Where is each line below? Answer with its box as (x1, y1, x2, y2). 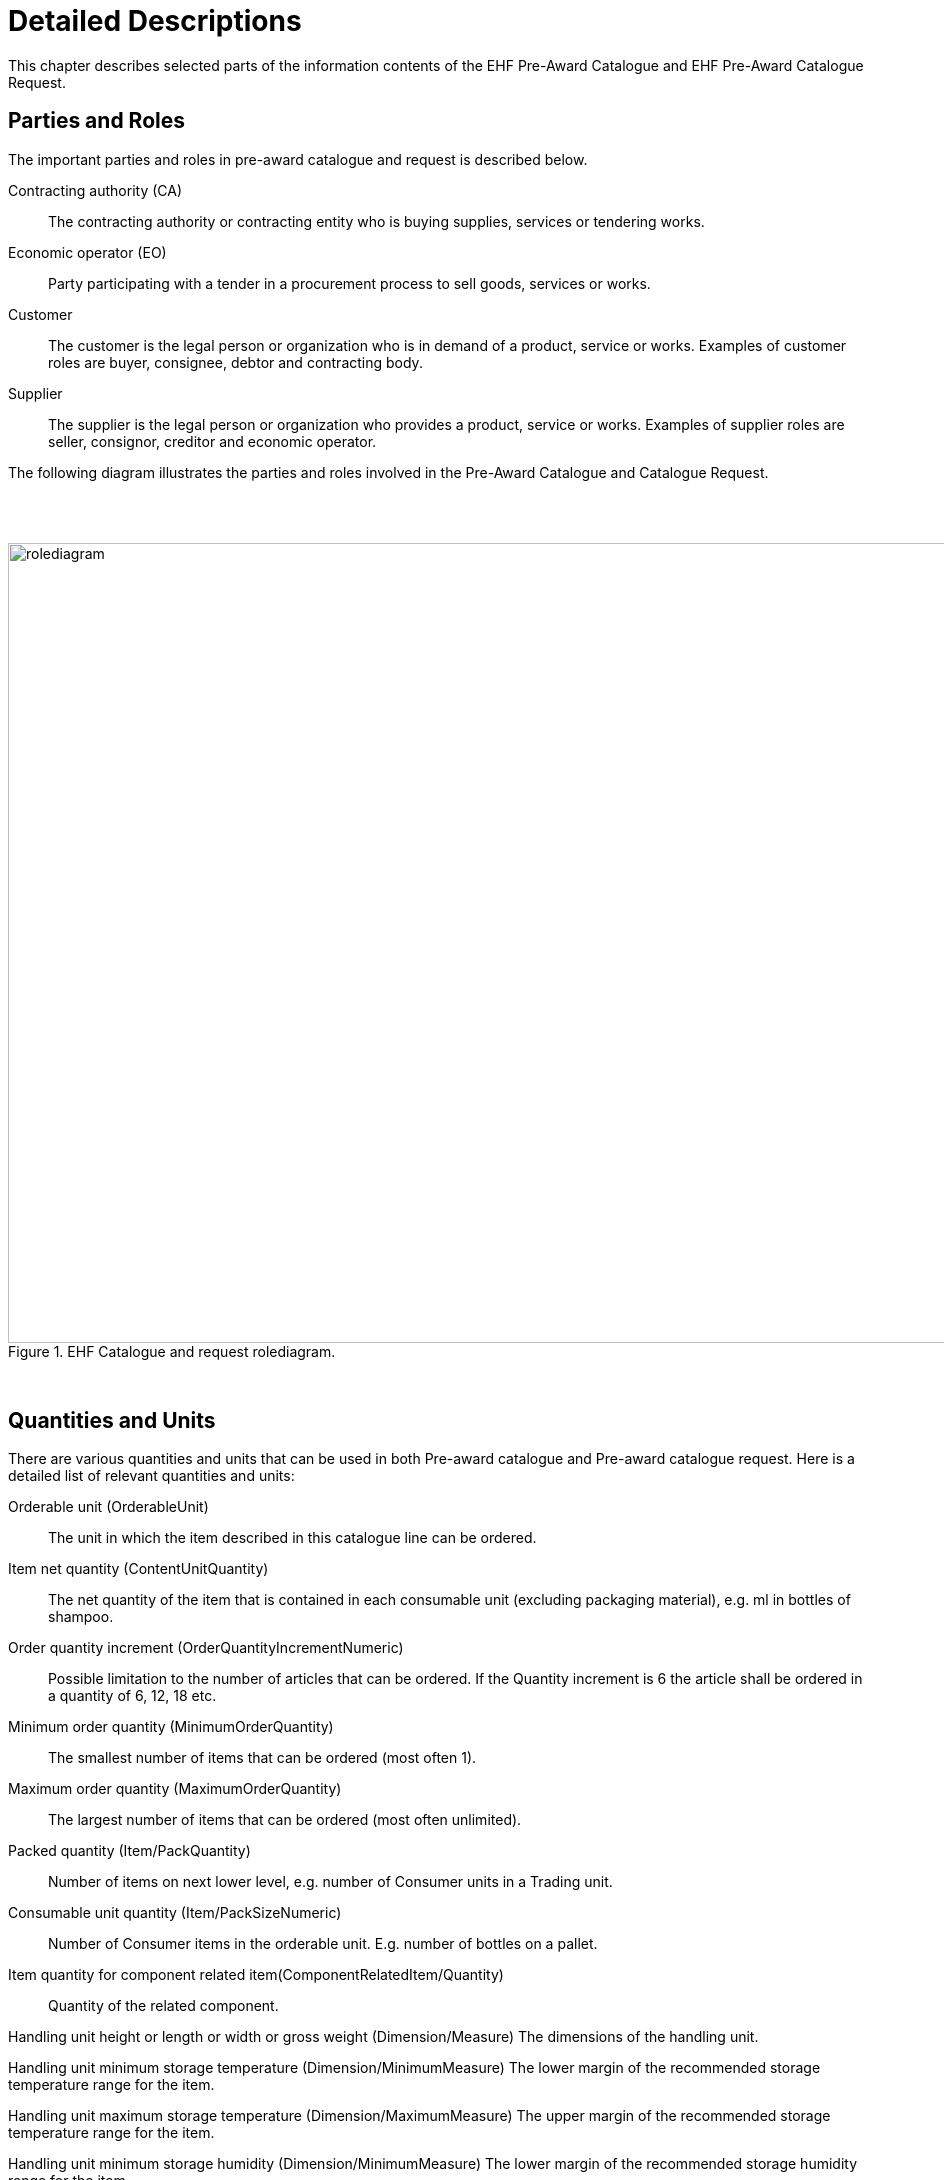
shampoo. (48, 1608, 114, 1626)
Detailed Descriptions (8, 4, 302, 38)
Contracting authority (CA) (8, 181, 183, 199)
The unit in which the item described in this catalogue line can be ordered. (48, 1529, 537, 1547)
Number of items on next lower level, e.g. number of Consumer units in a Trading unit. (48, 1873, 613, 1891)
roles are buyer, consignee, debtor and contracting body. (48, 353, 423, 371)
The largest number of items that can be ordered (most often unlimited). (48, 1811, 522, 1829)
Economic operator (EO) (8, 243, 167, 261)
